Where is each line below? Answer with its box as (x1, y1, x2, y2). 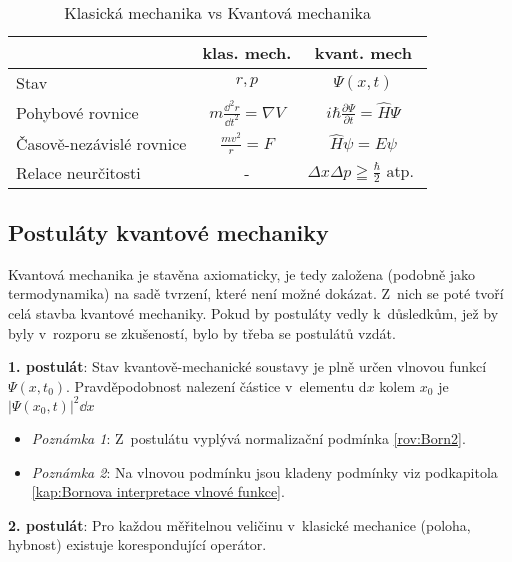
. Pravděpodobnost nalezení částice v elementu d (66, 375, 367, 396)
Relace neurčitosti (16, 160, 141, 184)
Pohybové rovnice (16, 101, 139, 125)
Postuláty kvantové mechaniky (8, 217, 329, 248)
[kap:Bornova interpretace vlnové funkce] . (31, 481, 285, 502)
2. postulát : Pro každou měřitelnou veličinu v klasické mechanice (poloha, (8, 514, 471, 535)
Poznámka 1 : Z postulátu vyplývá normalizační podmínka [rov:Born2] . (31, 427, 466, 448)
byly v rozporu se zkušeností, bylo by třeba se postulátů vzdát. (8, 322, 396, 343)
